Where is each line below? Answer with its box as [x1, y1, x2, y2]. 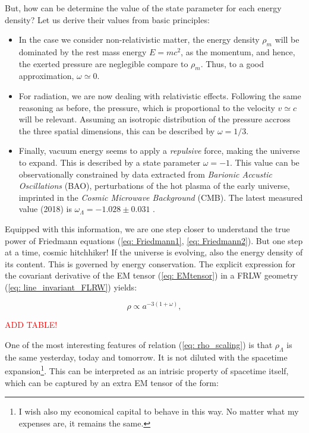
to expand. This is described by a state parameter [18, 156, 201, 168]
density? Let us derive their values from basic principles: [5, 13, 210, 26]
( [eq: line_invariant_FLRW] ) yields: [5, 280, 137, 293]
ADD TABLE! [5, 318, 58, 331]
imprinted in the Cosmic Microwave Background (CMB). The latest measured [18, 191, 303, 203]
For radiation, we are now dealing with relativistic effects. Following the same [18, 89, 301, 102]
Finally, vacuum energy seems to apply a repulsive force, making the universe [18, 144, 300, 157]
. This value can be [230, 156, 299, 168]
